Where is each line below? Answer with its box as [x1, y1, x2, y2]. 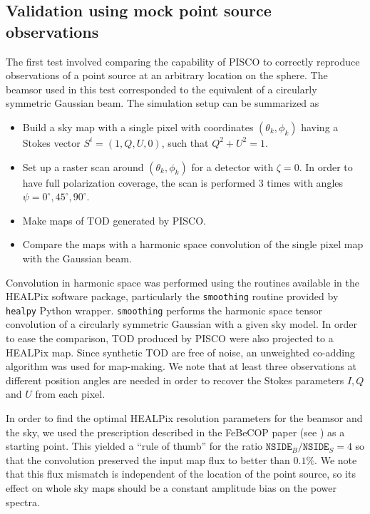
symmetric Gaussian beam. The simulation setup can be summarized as [6, 96, 319, 110]
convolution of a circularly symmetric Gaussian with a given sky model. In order [6, 317, 357, 331]
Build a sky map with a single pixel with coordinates [22, 119, 254, 134]
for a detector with [191, 159, 274, 174]
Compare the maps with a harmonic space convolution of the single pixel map [22, 237, 364, 252]
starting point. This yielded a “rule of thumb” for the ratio [6, 438, 263, 453]
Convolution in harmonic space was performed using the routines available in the [6, 274, 359, 289]
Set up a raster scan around [22, 159, 144, 174]
